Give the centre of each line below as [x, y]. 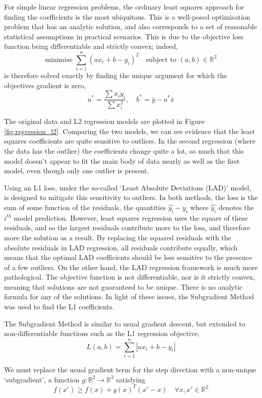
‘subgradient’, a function [42, 379]
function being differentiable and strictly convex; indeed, [91, 46]
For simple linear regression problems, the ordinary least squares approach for [124, 7]
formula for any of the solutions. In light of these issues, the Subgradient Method [129, 296]
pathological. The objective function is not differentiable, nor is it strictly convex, [130, 277]
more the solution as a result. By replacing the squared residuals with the [118, 237]
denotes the [236, 207]
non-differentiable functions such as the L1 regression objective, [102, 333]
